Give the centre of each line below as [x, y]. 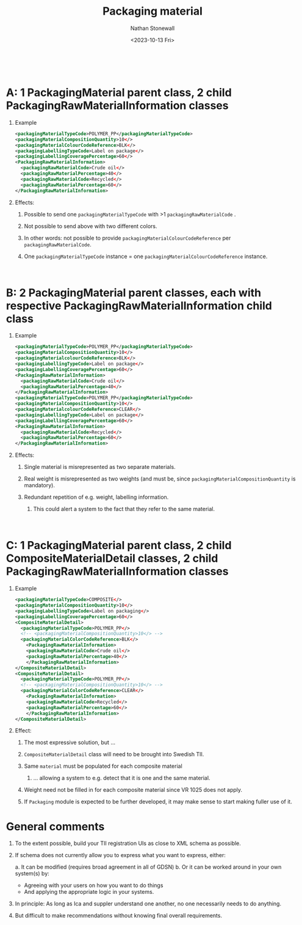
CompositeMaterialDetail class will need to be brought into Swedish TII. [114, 754]
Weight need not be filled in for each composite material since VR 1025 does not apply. [133, 790]
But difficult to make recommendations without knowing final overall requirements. [119, 916]
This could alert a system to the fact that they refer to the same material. [124, 509]
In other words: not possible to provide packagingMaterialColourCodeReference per [128, 238]
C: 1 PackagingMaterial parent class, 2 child [119, 546]
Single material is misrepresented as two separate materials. [100, 467]
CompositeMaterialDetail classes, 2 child [112, 558]
